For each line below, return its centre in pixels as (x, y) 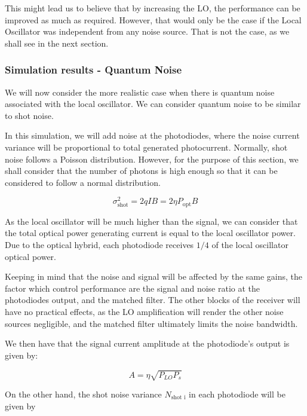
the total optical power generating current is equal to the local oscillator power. (150, 233)
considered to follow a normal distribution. (83, 182)
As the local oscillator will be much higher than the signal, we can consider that (151, 221)
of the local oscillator (250, 245)
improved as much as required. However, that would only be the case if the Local (153, 19)
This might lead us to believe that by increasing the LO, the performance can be (153, 8)
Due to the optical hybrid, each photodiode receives (99, 245)
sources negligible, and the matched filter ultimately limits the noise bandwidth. (151, 323)
